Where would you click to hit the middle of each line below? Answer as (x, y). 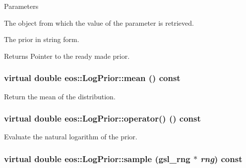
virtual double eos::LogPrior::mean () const (92, 78)
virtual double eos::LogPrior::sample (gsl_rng (97, 158)
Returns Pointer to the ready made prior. (67, 56)
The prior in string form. (42, 39)
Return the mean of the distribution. (60, 96)
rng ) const (221, 158)
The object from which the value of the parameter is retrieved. (99, 22)
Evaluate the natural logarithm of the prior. (71, 137)
